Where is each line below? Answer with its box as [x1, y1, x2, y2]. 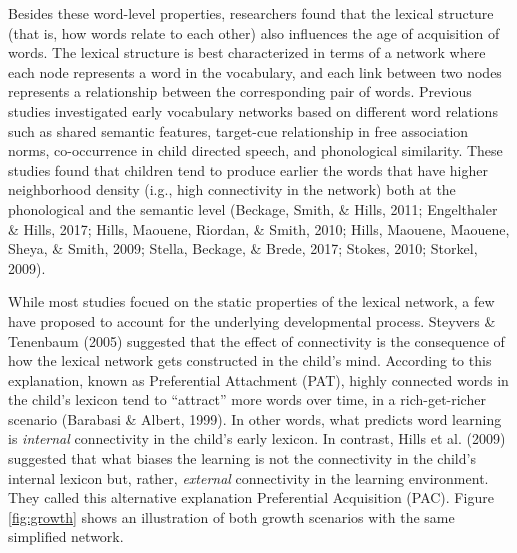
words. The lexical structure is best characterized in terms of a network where [8, 42, 486, 63]
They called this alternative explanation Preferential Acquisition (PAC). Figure [8, 487, 494, 508]
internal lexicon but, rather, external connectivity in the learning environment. [8, 467, 489, 488]
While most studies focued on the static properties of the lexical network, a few [8, 291, 495, 312]
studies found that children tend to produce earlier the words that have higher [8, 159, 489, 180]
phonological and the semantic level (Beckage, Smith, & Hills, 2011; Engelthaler [8, 198, 498, 219]
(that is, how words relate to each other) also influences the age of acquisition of [8, 22, 500, 43]
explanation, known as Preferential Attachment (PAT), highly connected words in [8, 369, 509, 390]
